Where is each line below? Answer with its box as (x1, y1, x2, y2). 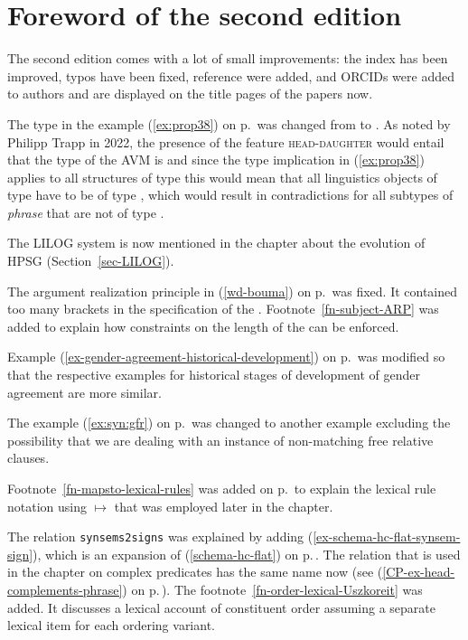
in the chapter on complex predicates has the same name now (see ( (7, 562, 383, 581)
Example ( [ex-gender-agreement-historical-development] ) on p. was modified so (7, 347, 445, 366)
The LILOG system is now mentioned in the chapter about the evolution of (7, 233, 426, 252)
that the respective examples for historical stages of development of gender (7, 365, 421, 384)
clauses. (7, 448, 50, 467)
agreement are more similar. (7, 382, 162, 401)
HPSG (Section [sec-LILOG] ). (7, 251, 174, 270)
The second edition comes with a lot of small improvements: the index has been (7, 49, 448, 68)
